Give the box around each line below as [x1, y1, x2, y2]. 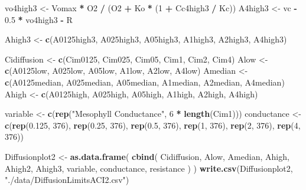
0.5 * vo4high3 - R [5, 13, 73, 25]
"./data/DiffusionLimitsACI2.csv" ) [5, 173, 129, 186]
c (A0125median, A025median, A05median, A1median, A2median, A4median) [5, 76, 285, 88]
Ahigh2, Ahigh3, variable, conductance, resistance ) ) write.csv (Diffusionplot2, [5, 162, 293, 174]
